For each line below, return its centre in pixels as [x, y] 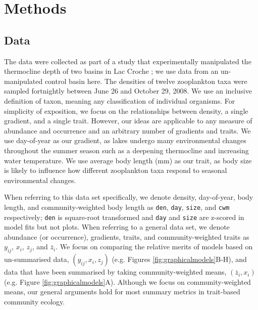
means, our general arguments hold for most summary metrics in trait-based [122, 292]
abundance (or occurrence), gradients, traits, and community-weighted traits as [127, 236]
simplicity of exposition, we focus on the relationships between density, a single [126, 110]
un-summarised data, [37, 259]
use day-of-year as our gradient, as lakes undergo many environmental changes [125, 140]
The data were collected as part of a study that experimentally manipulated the [128, 61]
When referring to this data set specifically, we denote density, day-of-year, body [129, 197]
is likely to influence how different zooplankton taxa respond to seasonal [116, 170]
